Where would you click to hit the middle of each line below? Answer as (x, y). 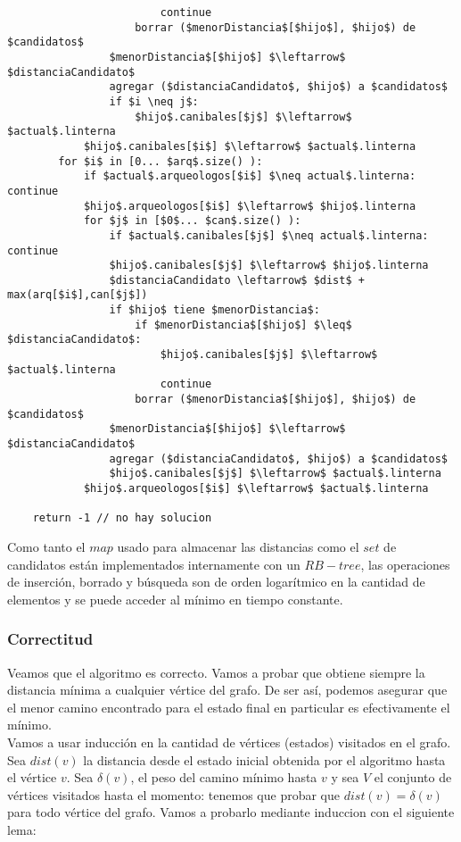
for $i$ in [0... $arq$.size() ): (161, 161)
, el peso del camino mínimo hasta (224, 777)
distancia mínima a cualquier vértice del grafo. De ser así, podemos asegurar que (227, 690)
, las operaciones (405, 564)
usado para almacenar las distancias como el (238, 546)
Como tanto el (46, 546)
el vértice (32, 777)
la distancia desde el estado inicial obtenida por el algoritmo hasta (264, 759)
